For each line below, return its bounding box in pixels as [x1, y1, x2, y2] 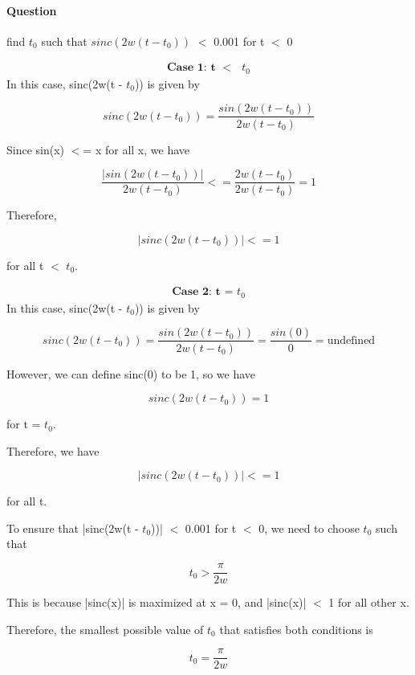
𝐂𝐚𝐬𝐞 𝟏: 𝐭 [166, 62, 216, 74]
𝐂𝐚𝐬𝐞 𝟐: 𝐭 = [172, 286, 234, 298]
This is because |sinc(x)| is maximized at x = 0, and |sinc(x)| [6, 594, 307, 611]
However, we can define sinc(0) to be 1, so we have [6, 365, 256, 382]
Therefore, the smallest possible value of [6, 620, 204, 637]
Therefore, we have [6, 442, 100, 459]
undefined [327, 334, 376, 346]
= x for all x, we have [83, 141, 189, 157]
